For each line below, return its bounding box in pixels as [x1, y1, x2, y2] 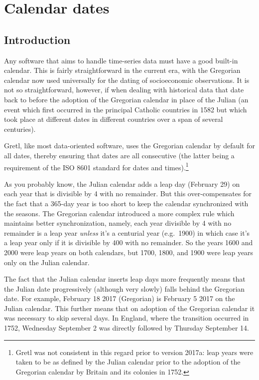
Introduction [4, 31, 71, 47]
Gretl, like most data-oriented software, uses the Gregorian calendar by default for [4, 140, 255, 151]
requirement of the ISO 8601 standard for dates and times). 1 [4, 160, 189, 172]
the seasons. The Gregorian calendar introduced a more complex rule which [4, 208, 235, 218]
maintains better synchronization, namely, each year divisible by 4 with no [4, 218, 232, 228]
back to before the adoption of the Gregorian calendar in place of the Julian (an [4, 94, 249, 104]
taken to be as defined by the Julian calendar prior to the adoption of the [15, 357, 241, 367]
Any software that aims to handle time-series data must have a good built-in [4, 55, 238, 65]
